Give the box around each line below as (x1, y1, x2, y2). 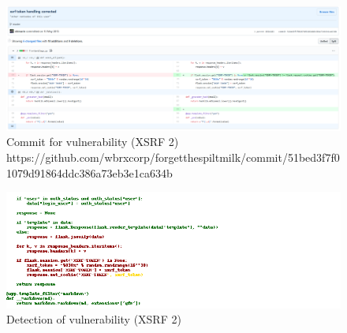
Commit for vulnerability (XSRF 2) (6, 133, 179, 150)
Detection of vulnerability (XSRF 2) (6, 311, 181, 327)
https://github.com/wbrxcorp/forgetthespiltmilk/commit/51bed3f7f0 (6, 148, 340, 165)
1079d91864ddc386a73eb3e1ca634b (6, 164, 173, 181)
